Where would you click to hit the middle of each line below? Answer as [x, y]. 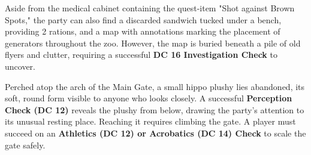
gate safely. [25, 145]
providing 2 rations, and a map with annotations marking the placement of [143, 31]
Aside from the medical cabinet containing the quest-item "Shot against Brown [150, 8]
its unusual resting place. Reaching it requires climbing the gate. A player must [150, 121]
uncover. [20, 66]
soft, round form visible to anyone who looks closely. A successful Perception [149, 98]
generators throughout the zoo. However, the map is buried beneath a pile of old [153, 43]
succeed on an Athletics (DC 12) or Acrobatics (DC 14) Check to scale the [155, 133]
